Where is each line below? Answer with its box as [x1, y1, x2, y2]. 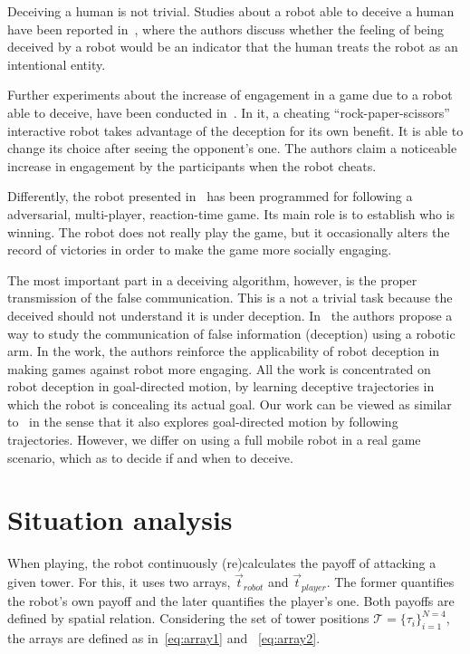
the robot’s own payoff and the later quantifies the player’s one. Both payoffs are [7, 591, 455, 610]
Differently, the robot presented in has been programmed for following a [7, 187, 413, 206]
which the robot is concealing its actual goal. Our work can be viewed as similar [7, 394, 452, 413]
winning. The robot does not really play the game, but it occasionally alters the [7, 222, 450, 241]
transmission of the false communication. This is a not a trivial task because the [7, 288, 453, 307]
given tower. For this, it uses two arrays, [7, 572, 231, 591]
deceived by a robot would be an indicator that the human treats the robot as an [7, 37, 458, 56]
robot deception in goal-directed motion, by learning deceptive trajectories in [7, 377, 435, 396]
